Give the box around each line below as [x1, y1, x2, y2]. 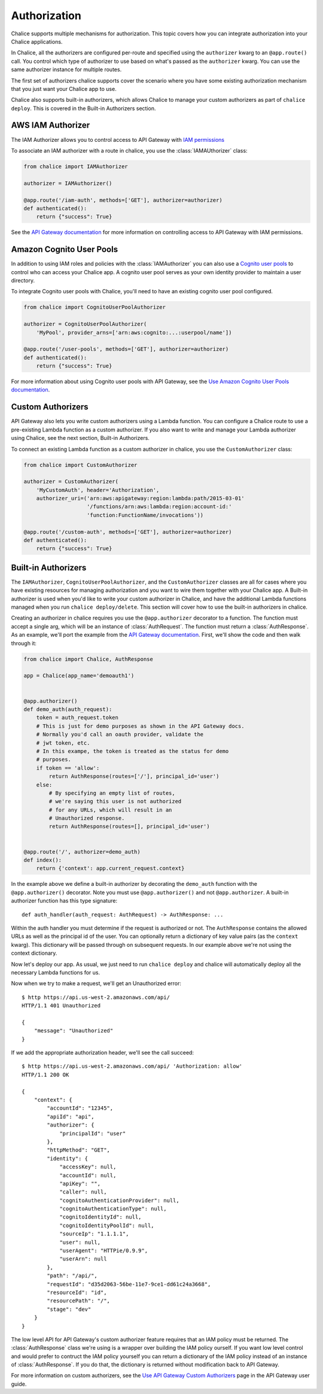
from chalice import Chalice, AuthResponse [23, 655, 154, 663]
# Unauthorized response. [48, 815, 125, 822]
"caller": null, [59, 1189, 107, 1195]
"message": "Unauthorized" [33, 1027, 114, 1034]
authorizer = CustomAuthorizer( [23, 478, 119, 485]
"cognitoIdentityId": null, [59, 1214, 142, 1220]
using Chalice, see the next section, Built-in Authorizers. [11, 435, 150, 442]
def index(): [23, 857, 62, 864]
